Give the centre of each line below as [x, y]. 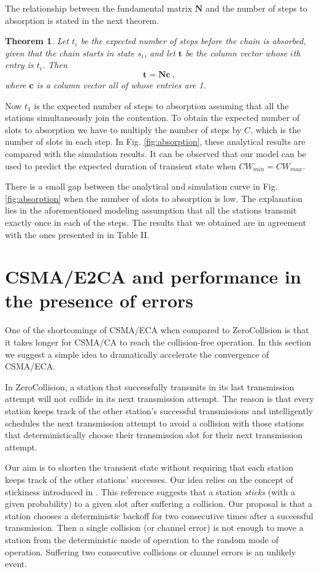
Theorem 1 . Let [37, 41]
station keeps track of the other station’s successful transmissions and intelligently [159, 410]
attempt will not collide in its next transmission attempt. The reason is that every [159, 399]
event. [16, 564]
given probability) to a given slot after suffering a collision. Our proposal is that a [159, 504]
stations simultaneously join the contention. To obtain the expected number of [152, 118]
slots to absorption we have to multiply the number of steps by [123, 129]
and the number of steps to [256, 8]
